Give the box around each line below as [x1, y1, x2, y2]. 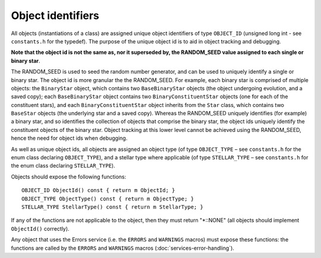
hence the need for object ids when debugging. [11, 134, 128, 142]
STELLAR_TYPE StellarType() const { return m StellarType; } [21, 203, 203, 210]
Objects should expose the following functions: [11, 173, 127, 180]
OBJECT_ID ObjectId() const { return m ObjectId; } [21, 187, 175, 194]
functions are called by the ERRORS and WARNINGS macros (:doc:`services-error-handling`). [11, 244, 235, 251]
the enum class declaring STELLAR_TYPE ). [11, 162, 115, 169]
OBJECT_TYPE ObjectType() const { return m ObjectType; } [21, 195, 194, 202]
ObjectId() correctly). [11, 225, 70, 232]
